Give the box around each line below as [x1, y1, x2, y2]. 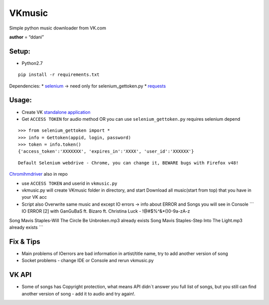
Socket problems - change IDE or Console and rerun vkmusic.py [21, 258, 154, 264]
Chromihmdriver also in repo [9, 171, 68, 177]
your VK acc [21, 194, 47, 200]
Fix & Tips [9, 237, 40, 246]
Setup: [9, 47, 31, 55]
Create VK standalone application [21, 109, 91, 115]
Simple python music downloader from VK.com [9, 25, 107, 31]
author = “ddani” [9, 34, 44, 40]
